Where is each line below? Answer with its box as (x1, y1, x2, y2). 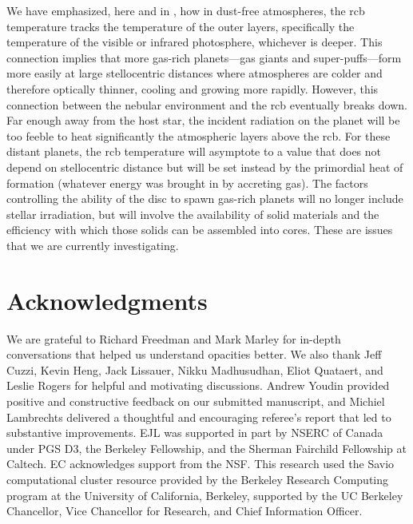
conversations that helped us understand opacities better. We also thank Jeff (6, 346, 382, 363)
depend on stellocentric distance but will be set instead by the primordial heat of (6, 158, 403, 175)
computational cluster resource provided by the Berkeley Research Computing (6, 470, 389, 487)
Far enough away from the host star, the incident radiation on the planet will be (6, 112, 400, 129)
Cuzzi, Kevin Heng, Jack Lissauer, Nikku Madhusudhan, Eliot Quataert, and (6, 361, 383, 378)
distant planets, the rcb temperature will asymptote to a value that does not (6, 143, 382, 160)
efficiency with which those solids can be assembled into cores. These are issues (6, 221, 393, 238)
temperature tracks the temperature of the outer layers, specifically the (6, 18, 355, 34)
